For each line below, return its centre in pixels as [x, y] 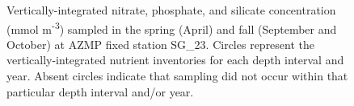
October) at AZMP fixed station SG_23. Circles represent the [161, 44]
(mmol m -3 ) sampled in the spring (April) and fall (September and [172, 27]
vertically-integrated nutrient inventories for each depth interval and [175, 60]
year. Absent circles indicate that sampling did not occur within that [177, 76]
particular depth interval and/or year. [100, 91]
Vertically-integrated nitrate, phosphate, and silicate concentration [171, 10]
